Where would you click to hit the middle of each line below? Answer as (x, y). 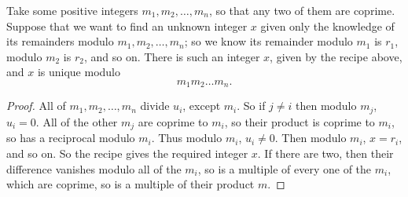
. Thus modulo (187, 138)
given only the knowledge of (327, 26)
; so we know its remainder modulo (268, 41)
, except (202, 106)
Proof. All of (36, 106)
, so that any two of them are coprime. (302, 10)
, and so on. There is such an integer (172, 56)
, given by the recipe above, (336, 56)
